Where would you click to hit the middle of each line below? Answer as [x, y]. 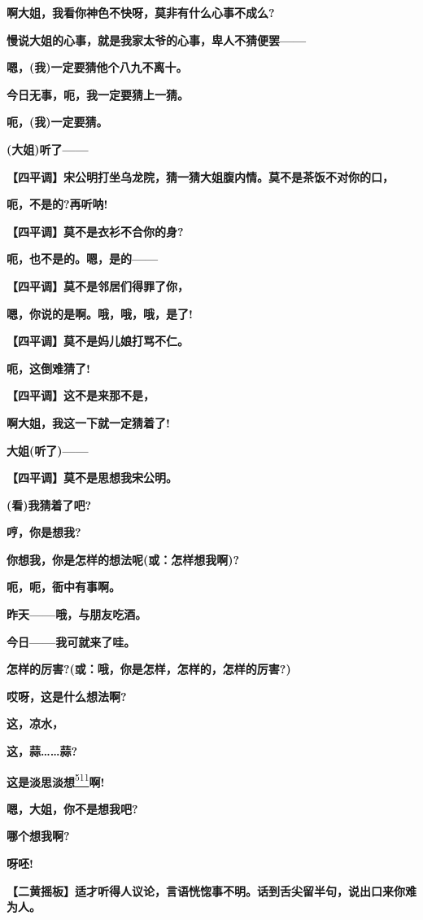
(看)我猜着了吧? [49, 504]
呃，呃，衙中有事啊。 [63, 587]
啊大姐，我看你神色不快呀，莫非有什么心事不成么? [141, 12]
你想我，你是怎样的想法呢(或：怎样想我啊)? [123, 559]
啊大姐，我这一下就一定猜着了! [88, 422]
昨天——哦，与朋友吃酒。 [77, 614]
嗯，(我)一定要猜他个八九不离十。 [97, 67]
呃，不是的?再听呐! [57, 204]
